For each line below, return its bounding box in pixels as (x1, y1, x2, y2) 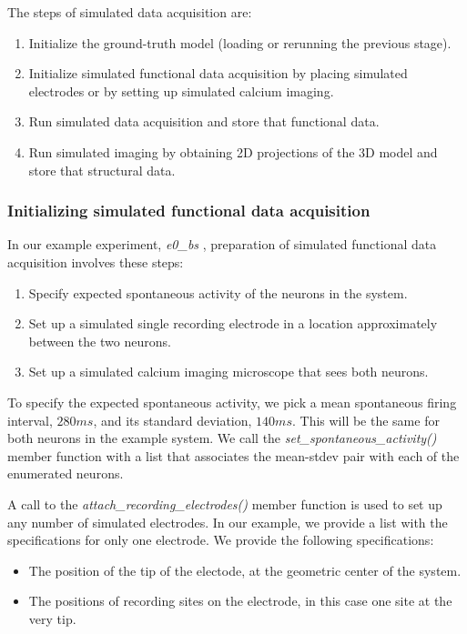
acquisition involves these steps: (7, 252, 184, 271)
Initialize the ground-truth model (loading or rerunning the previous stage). (28, 33, 452, 52)
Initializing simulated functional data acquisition (7, 199, 371, 222)
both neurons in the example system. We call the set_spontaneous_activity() (7, 428, 437, 448)
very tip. (28, 609, 76, 628)
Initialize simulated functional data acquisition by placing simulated (28, 64, 408, 83)
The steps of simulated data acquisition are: (7, 3, 252, 21)
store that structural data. (28, 160, 176, 179)
